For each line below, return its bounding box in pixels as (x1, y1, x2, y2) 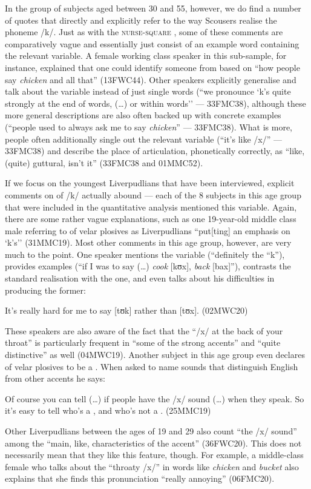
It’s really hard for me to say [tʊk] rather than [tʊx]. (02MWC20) (5, 304, 248, 317)
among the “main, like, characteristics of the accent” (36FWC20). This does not (5, 436, 302, 449)
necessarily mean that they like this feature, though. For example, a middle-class (5, 448, 304, 461)
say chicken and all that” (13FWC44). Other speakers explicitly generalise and (5, 73, 296, 86)
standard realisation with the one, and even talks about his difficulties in (5, 272, 275, 285)
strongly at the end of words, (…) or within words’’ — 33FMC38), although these (5, 96, 306, 109)
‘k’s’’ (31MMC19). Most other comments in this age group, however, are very (5, 236, 292, 249)
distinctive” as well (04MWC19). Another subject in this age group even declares (5, 348, 305, 361)
